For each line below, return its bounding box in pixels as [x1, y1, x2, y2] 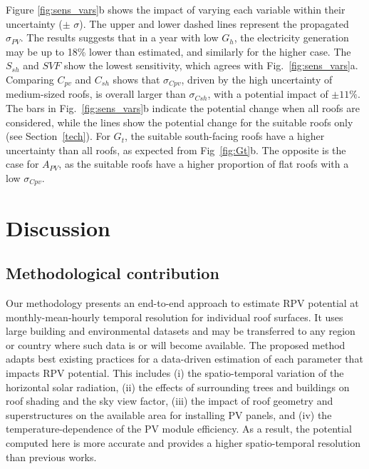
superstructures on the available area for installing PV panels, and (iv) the [6, 407, 332, 422]
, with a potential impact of [207, 86, 328, 101]
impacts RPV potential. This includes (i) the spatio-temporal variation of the [6, 365, 344, 380]
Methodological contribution [6, 262, 219, 284]
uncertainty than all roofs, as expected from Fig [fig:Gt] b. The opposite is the [6, 142, 346, 157]
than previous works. [6, 449, 97, 464]
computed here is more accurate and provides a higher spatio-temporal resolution [6, 435, 360, 450]
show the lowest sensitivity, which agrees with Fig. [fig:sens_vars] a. [63, 58, 358, 73]
